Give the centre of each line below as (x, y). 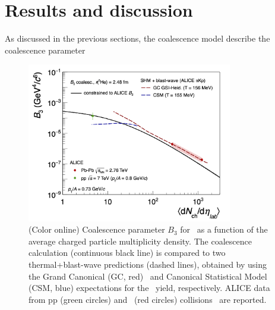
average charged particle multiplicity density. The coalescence (140, 241)
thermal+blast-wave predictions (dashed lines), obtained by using (148, 264)
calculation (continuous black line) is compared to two (127, 253)
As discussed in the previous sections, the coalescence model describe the (137, 38)
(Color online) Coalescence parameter (97, 229)
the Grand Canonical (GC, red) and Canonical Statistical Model (148, 276)
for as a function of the (224, 229)
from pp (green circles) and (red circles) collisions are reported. (148, 299)
